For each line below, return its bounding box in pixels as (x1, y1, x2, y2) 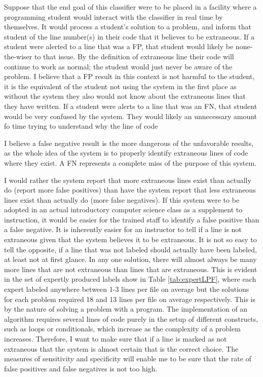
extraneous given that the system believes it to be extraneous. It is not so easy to (4, 234, 257, 245)
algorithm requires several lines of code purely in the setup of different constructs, (4, 313, 258, 324)
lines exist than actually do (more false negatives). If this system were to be (4, 194, 240, 205)
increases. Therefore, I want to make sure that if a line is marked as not (4, 333, 227, 344)
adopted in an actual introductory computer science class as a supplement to (4, 204, 243, 215)
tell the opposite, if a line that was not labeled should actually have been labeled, (4, 244, 257, 254)
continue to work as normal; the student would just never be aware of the (4, 61, 233, 71)
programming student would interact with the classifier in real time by (4, 11, 223, 22)
